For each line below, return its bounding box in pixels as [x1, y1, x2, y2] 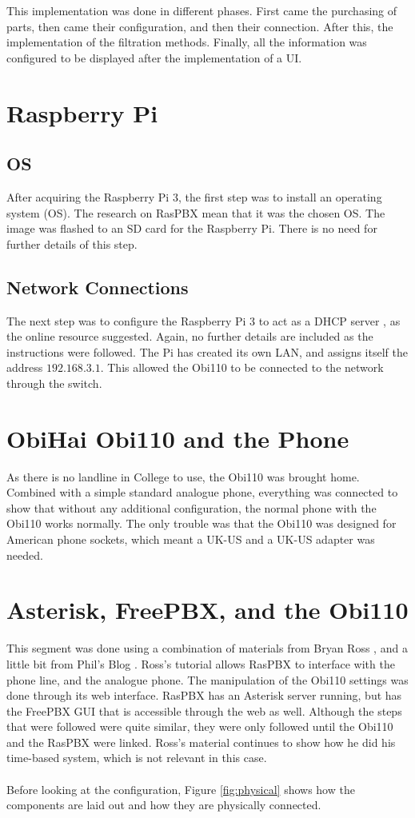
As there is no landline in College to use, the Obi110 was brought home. [6, 468, 360, 485]
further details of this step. [6, 235, 138, 252]
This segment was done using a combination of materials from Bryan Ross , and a [6, 640, 408, 656]
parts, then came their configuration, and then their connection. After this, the [6, 18, 393, 34]
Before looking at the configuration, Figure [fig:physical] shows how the [6, 780, 355, 797]
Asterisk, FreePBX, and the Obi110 [6, 593, 409, 626]
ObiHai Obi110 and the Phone [6, 421, 349, 454]
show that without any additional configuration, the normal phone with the [6, 499, 377, 516]
